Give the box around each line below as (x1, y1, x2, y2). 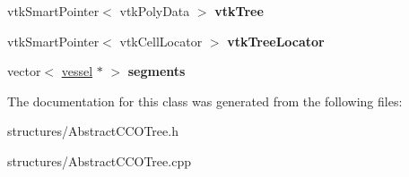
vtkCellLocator (119, 31, 203, 50)
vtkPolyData (119, 2, 190, 20)
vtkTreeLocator (227, 31, 325, 50)
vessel (61, 62, 93, 80)
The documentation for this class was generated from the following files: (7, 91, 403, 110)
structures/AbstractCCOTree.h (7, 122, 178, 140)
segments (127, 62, 186, 80)
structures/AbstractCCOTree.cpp (7, 151, 191, 170)
